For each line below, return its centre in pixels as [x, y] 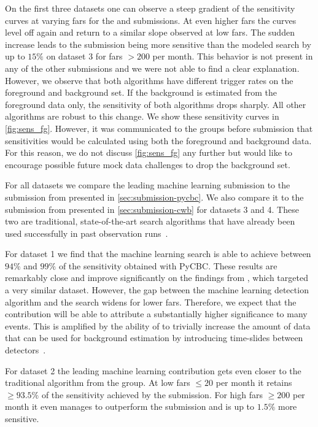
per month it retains [254, 383]
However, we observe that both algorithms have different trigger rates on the [149, 80]
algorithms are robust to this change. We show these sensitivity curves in [142, 116]
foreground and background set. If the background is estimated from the [141, 92]
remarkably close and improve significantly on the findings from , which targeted [157, 278]
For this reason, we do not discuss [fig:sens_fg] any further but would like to [149, 152]
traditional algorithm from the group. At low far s [98, 383]
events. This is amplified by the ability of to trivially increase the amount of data [158, 325]
